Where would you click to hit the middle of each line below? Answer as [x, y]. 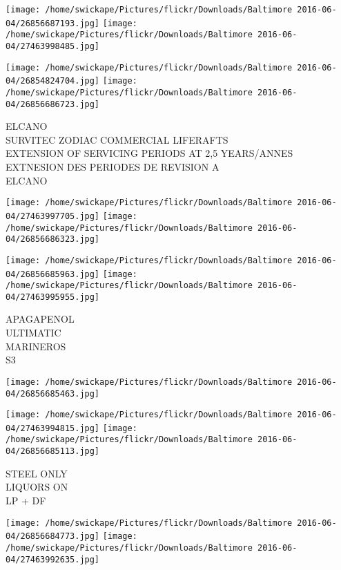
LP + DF [26, 500]
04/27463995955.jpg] [53, 297]
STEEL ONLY [37, 473]
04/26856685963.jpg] [53, 274]
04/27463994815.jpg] [53, 428]
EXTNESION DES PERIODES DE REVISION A [113, 167]
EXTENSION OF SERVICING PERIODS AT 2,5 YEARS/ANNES [149, 153]
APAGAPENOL [40, 319]
